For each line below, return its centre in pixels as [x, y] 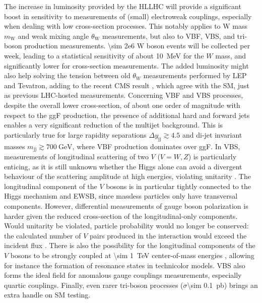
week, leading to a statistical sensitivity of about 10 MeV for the [104, 55]
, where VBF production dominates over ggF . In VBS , [156, 146]
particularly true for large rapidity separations [75, 134]
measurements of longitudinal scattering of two [76, 156]
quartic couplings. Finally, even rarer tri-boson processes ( [94, 285]
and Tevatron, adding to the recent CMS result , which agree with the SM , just [127, 85]
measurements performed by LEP [195, 75]
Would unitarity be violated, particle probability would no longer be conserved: [126, 226]
